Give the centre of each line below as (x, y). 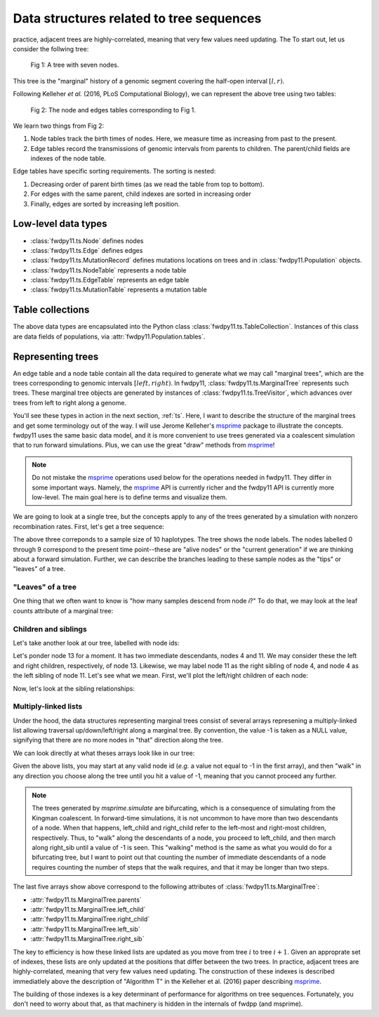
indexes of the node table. (68, 159)
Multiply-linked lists (48, 707)
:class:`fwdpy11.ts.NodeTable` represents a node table (108, 270)
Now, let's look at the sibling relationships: (74, 688)
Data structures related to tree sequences (137, 18)
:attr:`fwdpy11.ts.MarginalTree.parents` (86, 900)
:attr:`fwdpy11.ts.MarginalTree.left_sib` (85, 929)
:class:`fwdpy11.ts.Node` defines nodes (87, 241)
